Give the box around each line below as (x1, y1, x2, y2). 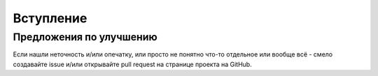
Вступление (13, 10, 87, 26)
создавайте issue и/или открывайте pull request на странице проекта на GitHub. (13, 60, 252, 68)
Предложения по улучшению (13, 31, 157, 43)
